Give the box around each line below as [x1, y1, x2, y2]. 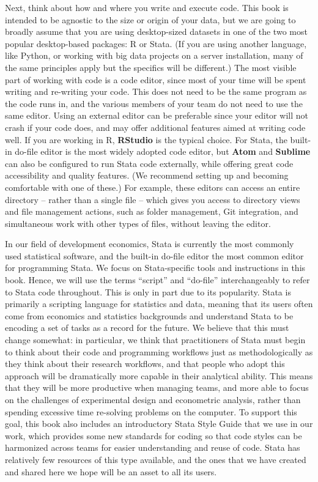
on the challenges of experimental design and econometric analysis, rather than [5, 393, 301, 406]
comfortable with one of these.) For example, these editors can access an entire [5, 180, 300, 193]
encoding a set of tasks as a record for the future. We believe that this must [5, 321, 289, 334]
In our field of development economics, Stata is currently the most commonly [5, 237, 294, 250]
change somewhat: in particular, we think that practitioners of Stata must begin [5, 333, 306, 346]
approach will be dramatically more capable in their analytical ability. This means [5, 369, 313, 382]
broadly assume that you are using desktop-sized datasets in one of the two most [5, 25, 308, 38]
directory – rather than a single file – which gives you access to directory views [5, 193, 300, 206]
